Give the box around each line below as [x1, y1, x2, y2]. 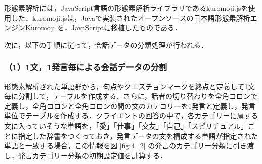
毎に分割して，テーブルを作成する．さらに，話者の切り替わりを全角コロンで [4, 91, 258, 101]
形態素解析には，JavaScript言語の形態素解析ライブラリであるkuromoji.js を [4, 3, 248, 13]
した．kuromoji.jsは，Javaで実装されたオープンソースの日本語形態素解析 [11, 12, 250, 23]
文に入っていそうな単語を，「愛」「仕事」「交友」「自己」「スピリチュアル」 [4, 120, 248, 131]
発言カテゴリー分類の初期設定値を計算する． [18, 150, 167, 160]
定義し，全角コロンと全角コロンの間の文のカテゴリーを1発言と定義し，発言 [4, 100, 255, 111]
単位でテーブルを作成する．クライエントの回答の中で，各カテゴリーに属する [4, 110, 258, 121]
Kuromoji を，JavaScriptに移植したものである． [25, 22, 182, 33]
